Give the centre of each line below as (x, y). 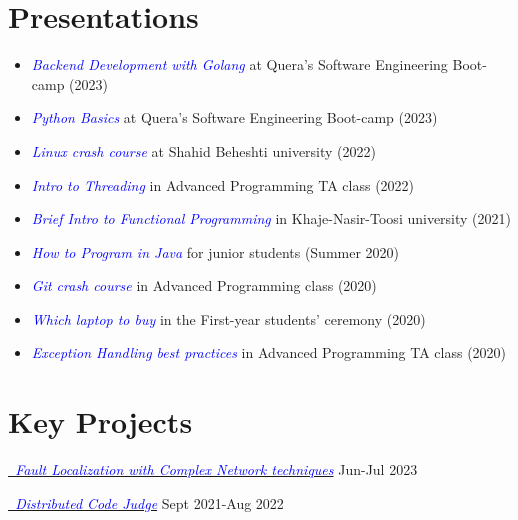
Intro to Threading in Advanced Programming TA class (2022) (223, 184)
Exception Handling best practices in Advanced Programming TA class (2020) (269, 352)
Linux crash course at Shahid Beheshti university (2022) (203, 150)
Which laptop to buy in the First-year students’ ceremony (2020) (228, 318)
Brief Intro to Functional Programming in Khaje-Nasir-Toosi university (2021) (271, 218)
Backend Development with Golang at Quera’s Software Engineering (239, 64)
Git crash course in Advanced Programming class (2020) (204, 285)
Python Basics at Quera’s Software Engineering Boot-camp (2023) (234, 117)
